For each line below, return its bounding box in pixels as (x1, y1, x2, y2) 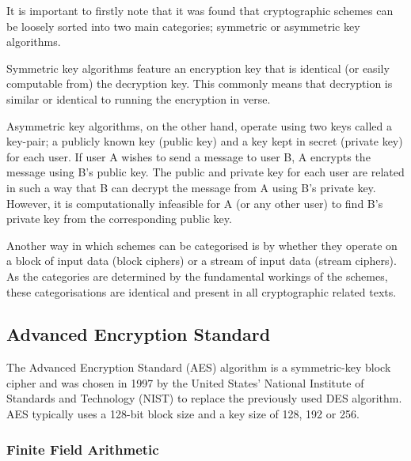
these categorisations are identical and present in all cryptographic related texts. (6, 283, 397, 300)
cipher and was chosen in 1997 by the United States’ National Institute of (6, 374, 364, 391)
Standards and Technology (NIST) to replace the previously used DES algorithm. (6, 390, 402, 406)
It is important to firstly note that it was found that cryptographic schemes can (6, 2, 394, 18)
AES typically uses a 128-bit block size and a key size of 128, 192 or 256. (6, 406, 360, 422)
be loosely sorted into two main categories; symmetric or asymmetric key (6, 17, 360, 34)
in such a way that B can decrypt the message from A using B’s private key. (6, 179, 376, 195)
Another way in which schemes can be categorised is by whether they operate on (6, 236, 398, 253)
